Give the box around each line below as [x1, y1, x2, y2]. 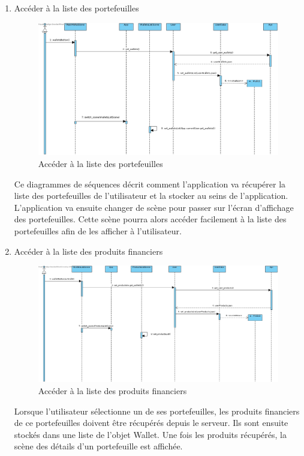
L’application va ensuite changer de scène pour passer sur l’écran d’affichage [14, 201, 294, 213]
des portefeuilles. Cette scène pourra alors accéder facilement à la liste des [14, 213, 287, 225]
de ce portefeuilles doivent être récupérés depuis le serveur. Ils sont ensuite [14, 416, 288, 429]
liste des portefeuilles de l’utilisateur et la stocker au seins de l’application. [14, 189, 288, 202]
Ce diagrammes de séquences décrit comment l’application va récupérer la [14, 177, 286, 190]
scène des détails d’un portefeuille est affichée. [14, 440, 183, 452]
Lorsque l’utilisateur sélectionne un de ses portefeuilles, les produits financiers [14, 404, 300, 417]
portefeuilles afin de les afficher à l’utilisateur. [14, 224, 182, 237]
